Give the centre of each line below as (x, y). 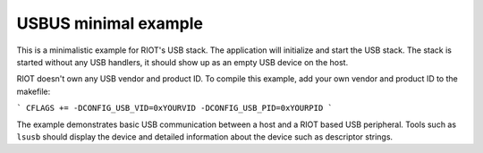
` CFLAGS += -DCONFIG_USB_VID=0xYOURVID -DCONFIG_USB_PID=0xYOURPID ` (174, 108)
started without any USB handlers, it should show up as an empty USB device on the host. (182, 62)
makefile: (34, 91)
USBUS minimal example (110, 23)
